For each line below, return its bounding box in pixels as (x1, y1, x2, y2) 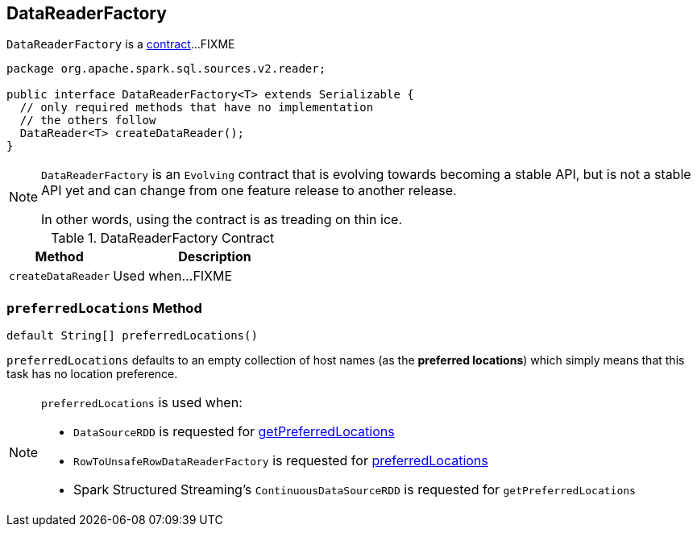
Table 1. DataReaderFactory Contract (51, 230, 275, 247)
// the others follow (19, 114, 156, 127)
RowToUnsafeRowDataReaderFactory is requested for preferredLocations (73, 452, 488, 469)
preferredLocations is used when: (41, 394, 243, 411)
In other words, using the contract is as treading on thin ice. (41, 211, 403, 228)
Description (178, 248, 251, 265)
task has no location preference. (6, 367, 178, 381)
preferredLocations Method (6, 299, 202, 316)
